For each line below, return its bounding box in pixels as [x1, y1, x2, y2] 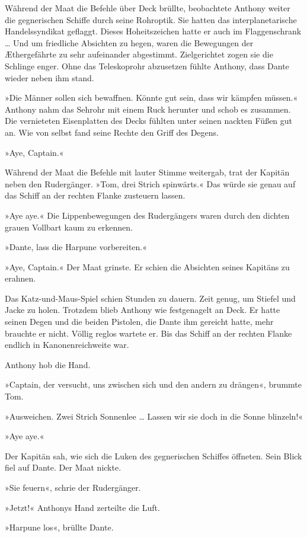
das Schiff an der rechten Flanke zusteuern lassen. [5, 189, 186, 202]
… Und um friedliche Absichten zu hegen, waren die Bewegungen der [5, 36, 254, 49]
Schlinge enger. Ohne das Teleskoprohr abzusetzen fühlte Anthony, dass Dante [5, 59, 289, 72]
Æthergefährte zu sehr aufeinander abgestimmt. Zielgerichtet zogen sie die [5, 48, 273, 60]
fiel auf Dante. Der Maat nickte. [5, 461, 121, 474]
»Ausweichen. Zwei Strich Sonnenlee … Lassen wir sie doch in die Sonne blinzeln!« [5, 410, 303, 422]
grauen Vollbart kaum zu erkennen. [5, 220, 133, 233]
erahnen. [5, 272, 36, 285]
